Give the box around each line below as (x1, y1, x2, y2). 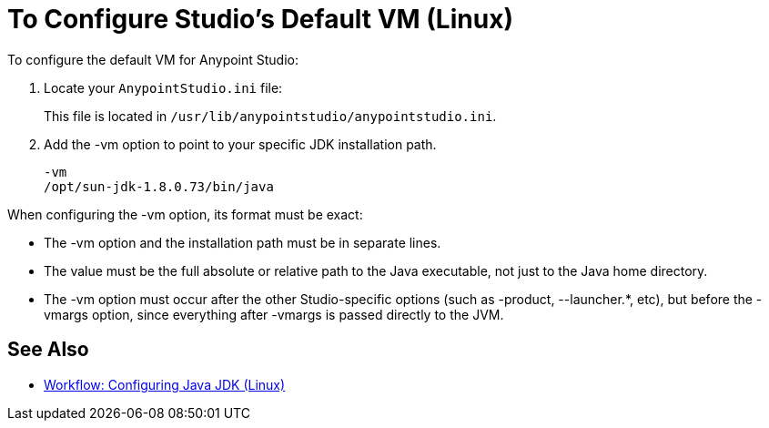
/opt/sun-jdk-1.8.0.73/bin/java (44, 178, 274, 194)
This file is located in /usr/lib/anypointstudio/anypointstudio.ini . (44, 107, 497, 124)
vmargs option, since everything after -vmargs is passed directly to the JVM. (44, 306, 504, 322)
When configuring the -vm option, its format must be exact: (7, 206, 363, 222)
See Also (7, 338, 89, 362)
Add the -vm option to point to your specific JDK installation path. (44, 136, 437, 152)
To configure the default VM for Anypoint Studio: (7, 51, 299, 67)
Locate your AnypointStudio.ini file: (44, 79, 283, 96)
